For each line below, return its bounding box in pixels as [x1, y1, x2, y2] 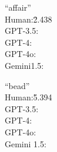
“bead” [5, 79, 30, 91]
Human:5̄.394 [5, 91, 52, 103]
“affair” [5, 1, 31, 13]
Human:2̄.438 [5, 12, 52, 25]
